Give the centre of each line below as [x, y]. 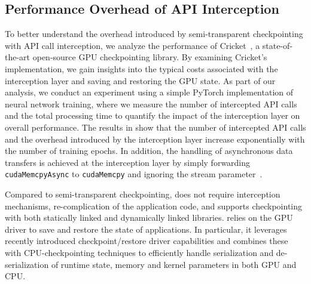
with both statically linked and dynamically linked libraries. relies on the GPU [149, 217]
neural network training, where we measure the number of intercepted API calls [151, 104]
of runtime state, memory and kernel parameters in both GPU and [174, 264]
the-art [18, 57]
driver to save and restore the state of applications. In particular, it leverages [146, 229]
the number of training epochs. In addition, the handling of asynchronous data [149, 151]
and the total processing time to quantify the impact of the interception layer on [153, 115]
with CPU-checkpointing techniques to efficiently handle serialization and [139, 252]
